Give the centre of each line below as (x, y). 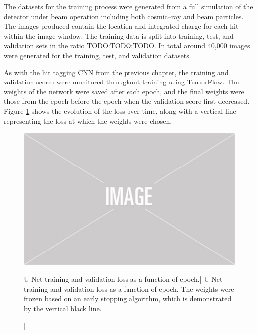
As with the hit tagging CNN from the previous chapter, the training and (116, 72)
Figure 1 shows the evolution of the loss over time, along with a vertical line (120, 111)
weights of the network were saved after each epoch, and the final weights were (124, 91)
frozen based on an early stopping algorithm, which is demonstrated (128, 298)
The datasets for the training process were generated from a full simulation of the (128, 6)
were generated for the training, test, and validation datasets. (98, 55)
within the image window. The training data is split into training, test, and (119, 36)
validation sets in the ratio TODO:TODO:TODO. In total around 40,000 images (127, 45)
